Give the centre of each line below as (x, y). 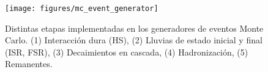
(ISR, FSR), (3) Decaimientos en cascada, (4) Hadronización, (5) (127, 52)
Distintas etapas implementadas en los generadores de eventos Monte (134, 28)
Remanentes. (29, 64)
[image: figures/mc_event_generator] (82, 9)
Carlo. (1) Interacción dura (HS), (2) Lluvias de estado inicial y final (134, 40)
